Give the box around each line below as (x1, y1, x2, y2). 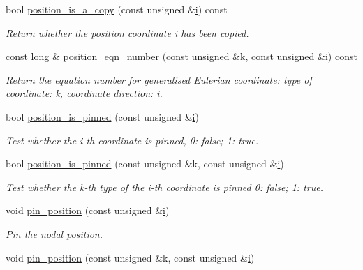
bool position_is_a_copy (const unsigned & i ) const (6, 2, 228, 16)
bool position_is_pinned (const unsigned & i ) (6, 109, 199, 123)
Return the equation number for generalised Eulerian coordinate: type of (6, 72, 312, 87)
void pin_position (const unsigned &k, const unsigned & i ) (6, 250, 255, 264)
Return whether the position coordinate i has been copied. (6, 25, 249, 40)
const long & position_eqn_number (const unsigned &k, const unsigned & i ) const (6, 49, 357, 63)
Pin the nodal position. (6, 226, 103, 241)
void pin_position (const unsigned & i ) (6, 203, 170, 218)
